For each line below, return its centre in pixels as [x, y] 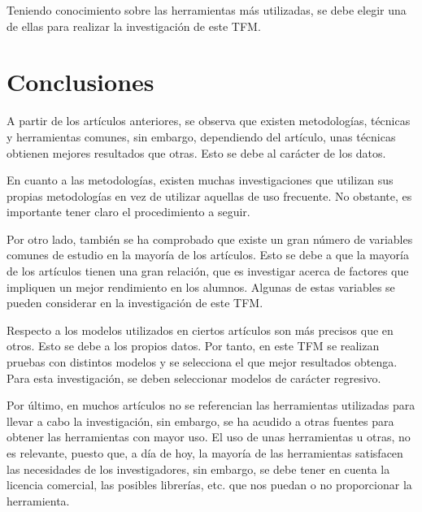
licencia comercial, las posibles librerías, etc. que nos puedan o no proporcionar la [209, 485]
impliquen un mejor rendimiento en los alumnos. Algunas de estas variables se [201, 286]
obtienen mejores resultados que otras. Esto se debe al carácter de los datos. [196, 152]
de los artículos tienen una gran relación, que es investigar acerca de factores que [208, 271]
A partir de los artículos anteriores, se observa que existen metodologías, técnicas [209, 121]
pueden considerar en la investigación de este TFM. [135, 303]
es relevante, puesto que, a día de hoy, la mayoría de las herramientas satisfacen [205, 453]
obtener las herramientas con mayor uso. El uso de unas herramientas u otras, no [209, 437]
